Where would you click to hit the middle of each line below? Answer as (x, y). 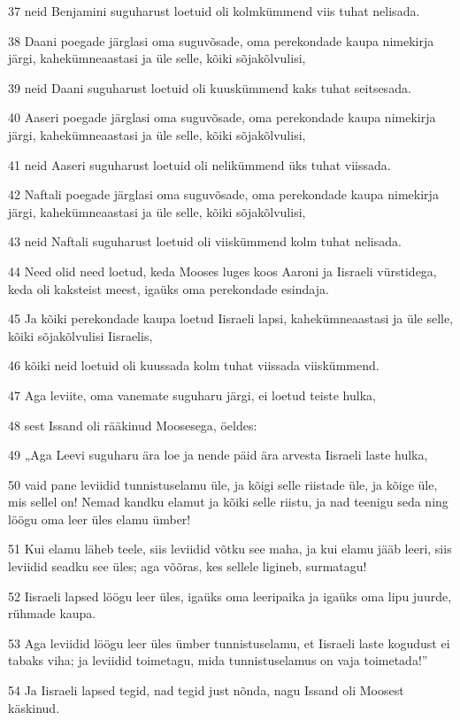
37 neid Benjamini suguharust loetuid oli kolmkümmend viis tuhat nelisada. (214, 11)
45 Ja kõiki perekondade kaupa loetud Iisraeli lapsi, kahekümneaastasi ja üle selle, (231, 318)
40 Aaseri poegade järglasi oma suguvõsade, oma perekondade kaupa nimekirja (222, 117)
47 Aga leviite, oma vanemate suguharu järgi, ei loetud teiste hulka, (192, 395)
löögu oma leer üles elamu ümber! (100, 519)
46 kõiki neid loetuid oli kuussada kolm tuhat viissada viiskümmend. (194, 365)
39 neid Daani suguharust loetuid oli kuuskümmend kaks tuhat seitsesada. (210, 87)
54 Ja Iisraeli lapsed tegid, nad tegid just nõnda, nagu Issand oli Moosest (206, 690)
